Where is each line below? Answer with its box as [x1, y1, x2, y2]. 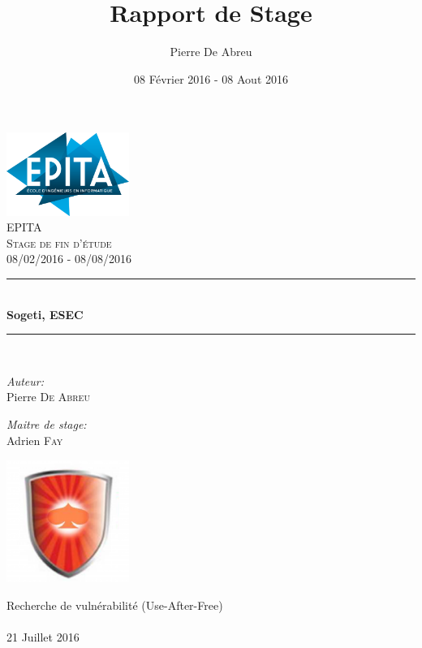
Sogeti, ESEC [6, 305, 84, 322]
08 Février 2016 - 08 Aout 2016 [133, 70, 289, 87]
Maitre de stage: [6, 415, 87, 432]
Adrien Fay [6, 431, 63, 448]
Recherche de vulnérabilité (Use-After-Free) [6, 596, 223, 613]
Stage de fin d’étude [6, 234, 112, 251]
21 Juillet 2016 [6, 629, 80, 646]
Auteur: [6, 372, 45, 389]
